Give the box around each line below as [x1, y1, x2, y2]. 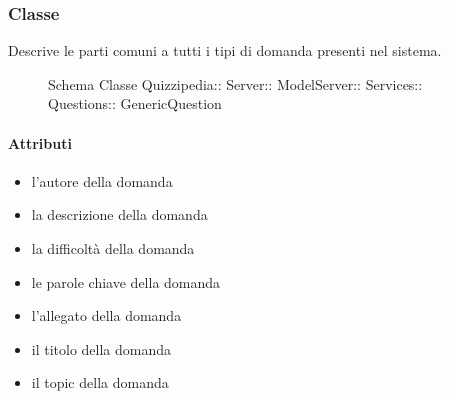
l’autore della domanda [31, 170, 173, 191]
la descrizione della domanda [31, 204, 208, 225]
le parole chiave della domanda [31, 271, 221, 292]
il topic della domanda [31, 372, 169, 393]
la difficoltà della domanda [31, 237, 195, 258]
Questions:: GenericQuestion [48, 93, 222, 114]
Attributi [8, 132, 72, 153]
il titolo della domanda [31, 338, 172, 359]
